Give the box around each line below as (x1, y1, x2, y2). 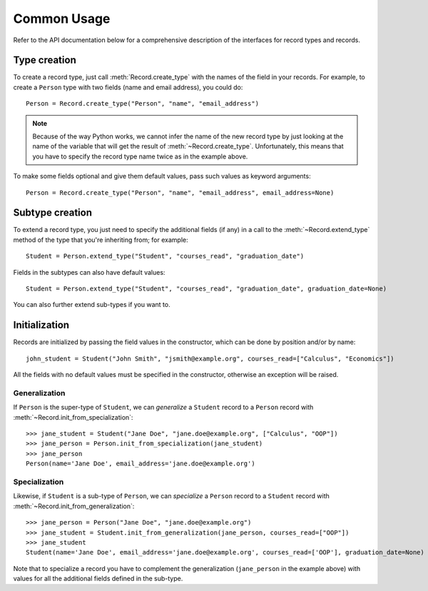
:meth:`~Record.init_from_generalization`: (13, 502, 135, 510)
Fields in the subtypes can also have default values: (13, 268, 165, 276)
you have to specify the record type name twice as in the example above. (32, 152, 248, 161)
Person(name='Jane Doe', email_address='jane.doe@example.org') (26, 460, 256, 468)
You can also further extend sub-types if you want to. (13, 300, 170, 309)
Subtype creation (13, 207, 93, 219)
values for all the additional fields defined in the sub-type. (13, 575, 183, 583)
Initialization (13, 319, 70, 331)
